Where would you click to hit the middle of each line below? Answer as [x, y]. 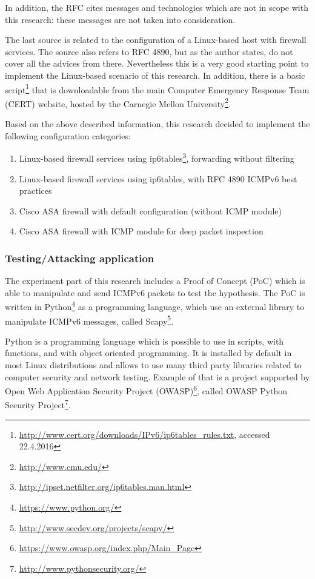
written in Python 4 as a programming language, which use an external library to [155, 306]
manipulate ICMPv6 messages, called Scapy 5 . [89, 320]
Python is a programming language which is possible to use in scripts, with [144, 341]
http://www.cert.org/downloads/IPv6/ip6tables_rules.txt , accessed [144, 434]
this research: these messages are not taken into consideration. [120, 19]
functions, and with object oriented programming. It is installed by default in [148, 353]
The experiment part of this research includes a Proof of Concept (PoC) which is [155, 281]
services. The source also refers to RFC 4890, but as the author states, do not [149, 51]
